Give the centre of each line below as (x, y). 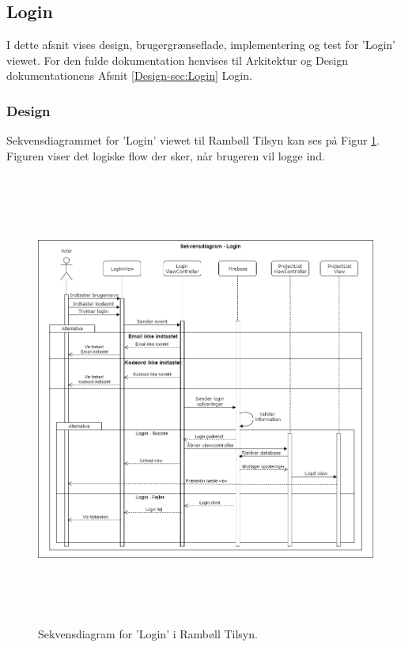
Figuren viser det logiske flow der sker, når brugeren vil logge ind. (166, 155)
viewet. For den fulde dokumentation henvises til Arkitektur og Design (178, 60)
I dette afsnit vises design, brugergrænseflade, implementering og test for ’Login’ (201, 45)
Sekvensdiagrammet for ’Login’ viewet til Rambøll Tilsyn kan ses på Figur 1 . (193, 140)
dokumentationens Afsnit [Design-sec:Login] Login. (129, 75)
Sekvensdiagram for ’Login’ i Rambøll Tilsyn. (148, 633)
